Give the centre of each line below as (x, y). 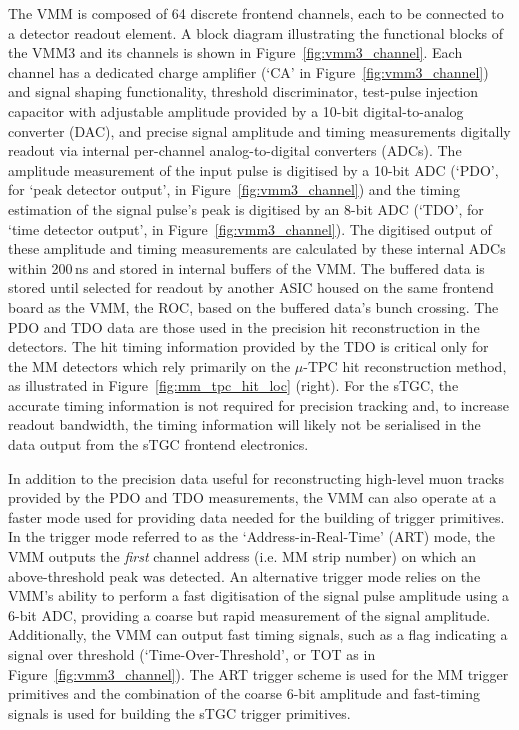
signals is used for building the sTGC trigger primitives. (179, 712)
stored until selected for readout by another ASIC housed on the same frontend (251, 287)
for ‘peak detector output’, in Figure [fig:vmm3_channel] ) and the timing (234, 189)
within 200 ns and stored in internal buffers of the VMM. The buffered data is (246, 267)
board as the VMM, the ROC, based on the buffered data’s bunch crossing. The (253, 306)
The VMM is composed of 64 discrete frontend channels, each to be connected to (256, 13)
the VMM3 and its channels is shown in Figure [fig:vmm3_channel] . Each (235, 52)
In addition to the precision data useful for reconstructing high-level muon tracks (256, 477)
